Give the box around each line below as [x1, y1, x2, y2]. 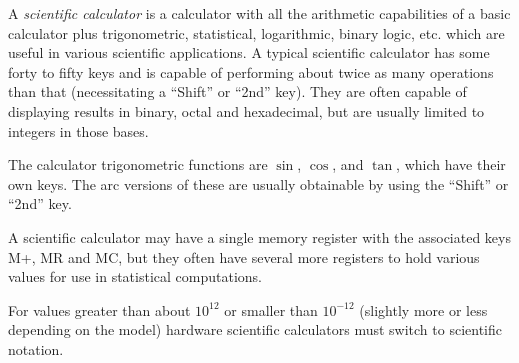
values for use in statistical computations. [8, 266, 262, 287]
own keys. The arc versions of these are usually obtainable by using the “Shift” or [8, 173, 509, 194]
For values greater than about [8, 299, 191, 320]
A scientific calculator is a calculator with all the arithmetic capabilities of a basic [8, 3, 511, 23]
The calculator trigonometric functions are [8, 154, 268, 175]
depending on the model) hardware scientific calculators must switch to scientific [8, 319, 502, 340]
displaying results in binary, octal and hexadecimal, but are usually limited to [8, 100, 485, 121]
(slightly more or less [359, 299, 488, 320]
